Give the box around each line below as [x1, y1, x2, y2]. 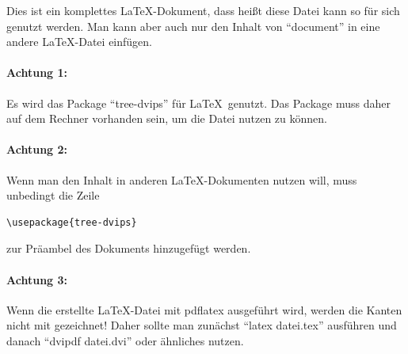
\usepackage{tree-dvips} [6, 216, 137, 228]
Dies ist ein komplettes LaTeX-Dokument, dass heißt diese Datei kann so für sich [6, 2, 400, 18]
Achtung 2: [6, 141, 67, 158]
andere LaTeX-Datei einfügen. [6, 33, 152, 50]
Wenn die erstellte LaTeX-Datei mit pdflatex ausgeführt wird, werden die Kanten [6, 301, 402, 318]
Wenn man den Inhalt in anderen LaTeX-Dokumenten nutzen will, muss [6, 171, 357, 188]
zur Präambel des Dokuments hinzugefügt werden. [6, 240, 251, 257]
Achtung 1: [6, 64, 67, 81]
